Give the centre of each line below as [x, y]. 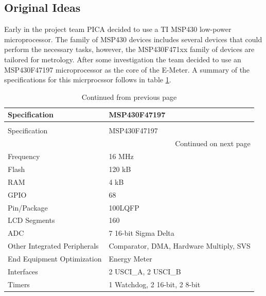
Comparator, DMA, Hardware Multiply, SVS [180, 246]
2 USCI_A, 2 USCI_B [145, 271]
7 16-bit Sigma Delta [141, 233]
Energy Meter [130, 258]
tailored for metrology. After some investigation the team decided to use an [123, 59]
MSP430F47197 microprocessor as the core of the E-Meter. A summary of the [127, 69]
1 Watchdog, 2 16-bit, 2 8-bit [155, 284]
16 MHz [121, 156]
